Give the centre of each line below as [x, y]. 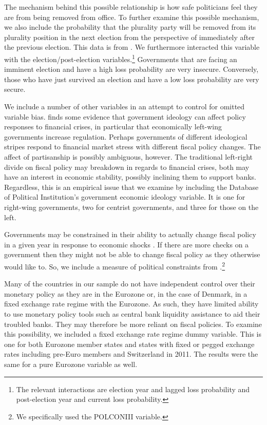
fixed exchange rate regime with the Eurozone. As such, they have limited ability [131, 304]
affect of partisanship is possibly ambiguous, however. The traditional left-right [129, 156]
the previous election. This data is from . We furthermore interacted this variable [132, 47]
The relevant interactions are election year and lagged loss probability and [133, 389]
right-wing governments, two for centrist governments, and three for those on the [131, 207]
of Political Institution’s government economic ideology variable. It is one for [125, 197]
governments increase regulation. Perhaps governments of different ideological [126, 136]
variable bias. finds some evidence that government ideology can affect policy [125, 116]
